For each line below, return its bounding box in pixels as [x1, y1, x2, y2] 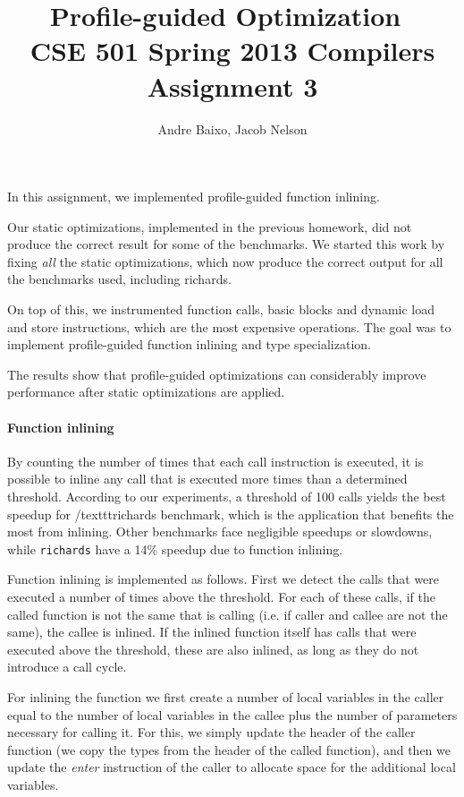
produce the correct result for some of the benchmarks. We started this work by [7, 235, 445, 253]
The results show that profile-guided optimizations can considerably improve [7, 364, 426, 383]
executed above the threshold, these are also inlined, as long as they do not [7, 639, 419, 658]
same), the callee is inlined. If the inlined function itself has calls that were [7, 622, 417, 641]
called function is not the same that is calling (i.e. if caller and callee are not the [7, 604, 448, 623]
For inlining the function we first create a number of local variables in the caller [7, 688, 444, 707]
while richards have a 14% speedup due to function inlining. [7, 539, 343, 558]
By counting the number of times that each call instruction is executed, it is [7, 451, 424, 470]
